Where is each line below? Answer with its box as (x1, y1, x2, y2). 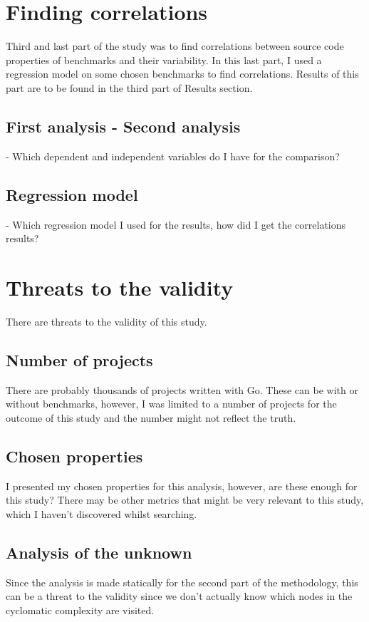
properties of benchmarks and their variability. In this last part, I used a (6, 52, 322, 67)
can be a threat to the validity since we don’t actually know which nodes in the (6, 589, 353, 603)
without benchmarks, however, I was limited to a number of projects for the (6, 396, 337, 411)
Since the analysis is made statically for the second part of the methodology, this (6, 574, 358, 589)
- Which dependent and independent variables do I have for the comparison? (6, 148, 340, 163)
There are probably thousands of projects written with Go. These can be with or (6, 382, 358, 397)
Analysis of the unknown (6, 541, 192, 563)
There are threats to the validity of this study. (6, 313, 207, 328)
